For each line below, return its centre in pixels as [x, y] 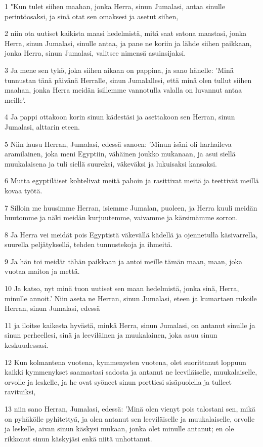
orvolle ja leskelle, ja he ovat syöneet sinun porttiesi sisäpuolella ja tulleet [118, 381]
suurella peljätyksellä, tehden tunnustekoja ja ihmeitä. [89, 244]
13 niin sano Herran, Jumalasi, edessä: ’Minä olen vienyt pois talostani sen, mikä [130, 409]
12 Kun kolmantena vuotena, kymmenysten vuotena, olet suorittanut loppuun [125, 362]
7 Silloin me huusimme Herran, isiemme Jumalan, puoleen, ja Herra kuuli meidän [131, 207]
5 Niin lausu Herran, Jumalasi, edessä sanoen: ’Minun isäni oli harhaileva [118, 144]
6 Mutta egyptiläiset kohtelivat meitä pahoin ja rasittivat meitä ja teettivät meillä [132, 180]
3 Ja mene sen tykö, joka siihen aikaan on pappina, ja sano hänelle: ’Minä [119, 70]
